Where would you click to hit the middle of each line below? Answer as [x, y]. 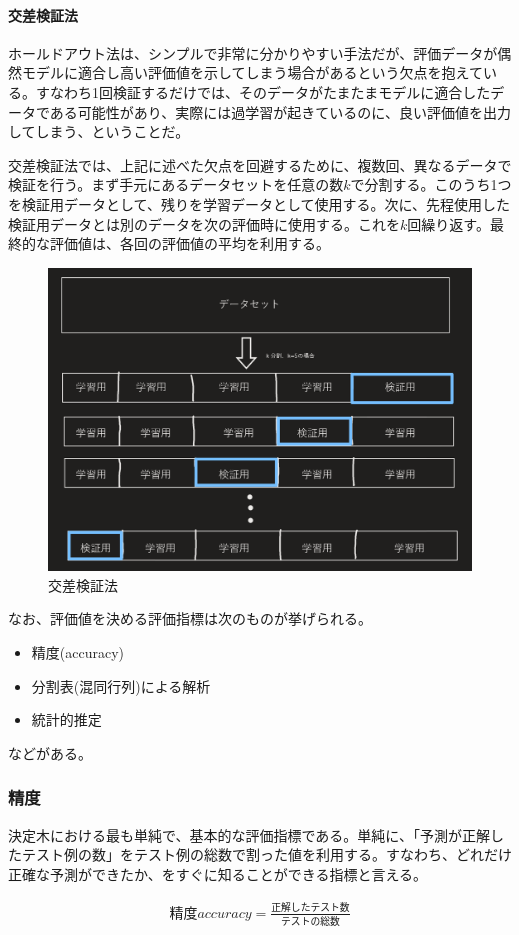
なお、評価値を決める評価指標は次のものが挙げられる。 [190, 618]
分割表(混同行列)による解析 [121, 685]
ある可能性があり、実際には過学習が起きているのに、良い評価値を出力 [280, 111]
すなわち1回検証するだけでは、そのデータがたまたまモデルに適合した [263, 91]
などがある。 [50, 752]
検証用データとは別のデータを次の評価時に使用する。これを [204, 223]
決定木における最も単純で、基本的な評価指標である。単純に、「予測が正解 [249, 834]
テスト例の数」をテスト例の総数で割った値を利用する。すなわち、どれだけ [266, 854]
